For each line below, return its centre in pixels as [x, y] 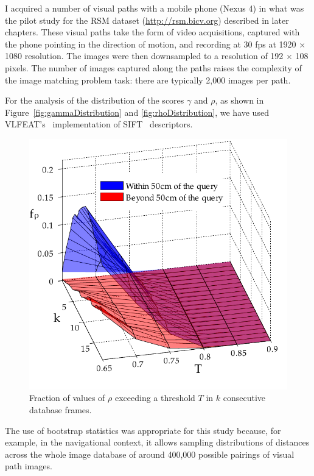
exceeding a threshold [155, 398]
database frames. [61, 410]
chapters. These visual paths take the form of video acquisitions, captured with [152, 32]
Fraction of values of [67, 398]
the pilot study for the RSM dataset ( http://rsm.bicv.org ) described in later [147, 20]
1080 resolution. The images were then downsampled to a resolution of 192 [144, 56]
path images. [29, 466]
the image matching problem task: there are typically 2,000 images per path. [148, 80]
